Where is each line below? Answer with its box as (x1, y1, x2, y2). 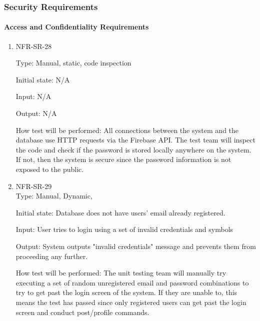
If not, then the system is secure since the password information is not (15, 154, 231, 164)
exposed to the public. (15, 163, 84, 174)
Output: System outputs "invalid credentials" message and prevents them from (15, 240, 256, 251)
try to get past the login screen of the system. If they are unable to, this (15, 287, 237, 297)
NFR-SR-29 (15, 180, 52, 191)
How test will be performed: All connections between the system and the (15, 124, 239, 135)
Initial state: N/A (15, 74, 70, 84)
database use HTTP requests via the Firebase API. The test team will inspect (15, 134, 255, 145)
